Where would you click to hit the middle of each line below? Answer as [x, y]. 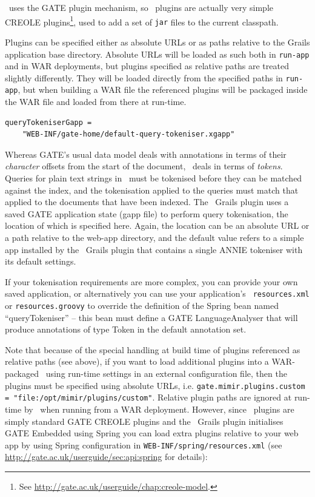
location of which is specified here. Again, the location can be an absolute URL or [157, 225]
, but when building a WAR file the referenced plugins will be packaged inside [163, 90]
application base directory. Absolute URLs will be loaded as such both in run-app [157, 54]
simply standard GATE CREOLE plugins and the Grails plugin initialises [144, 421]
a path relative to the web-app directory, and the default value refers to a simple [154, 237]
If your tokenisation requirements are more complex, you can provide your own [151, 281]
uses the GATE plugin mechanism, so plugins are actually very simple [141, 7]
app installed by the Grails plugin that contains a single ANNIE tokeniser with [154, 249]
